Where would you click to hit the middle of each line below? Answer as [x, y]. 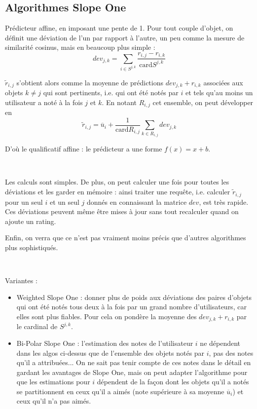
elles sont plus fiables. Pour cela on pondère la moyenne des [107, 316]
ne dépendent [220, 343]
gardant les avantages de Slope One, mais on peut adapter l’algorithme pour [132, 372]
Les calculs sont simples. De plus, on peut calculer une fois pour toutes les [117, 182]
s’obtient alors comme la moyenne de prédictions [90, 82]
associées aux [223, 82]
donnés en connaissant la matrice [137, 202]
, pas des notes [231, 353]
